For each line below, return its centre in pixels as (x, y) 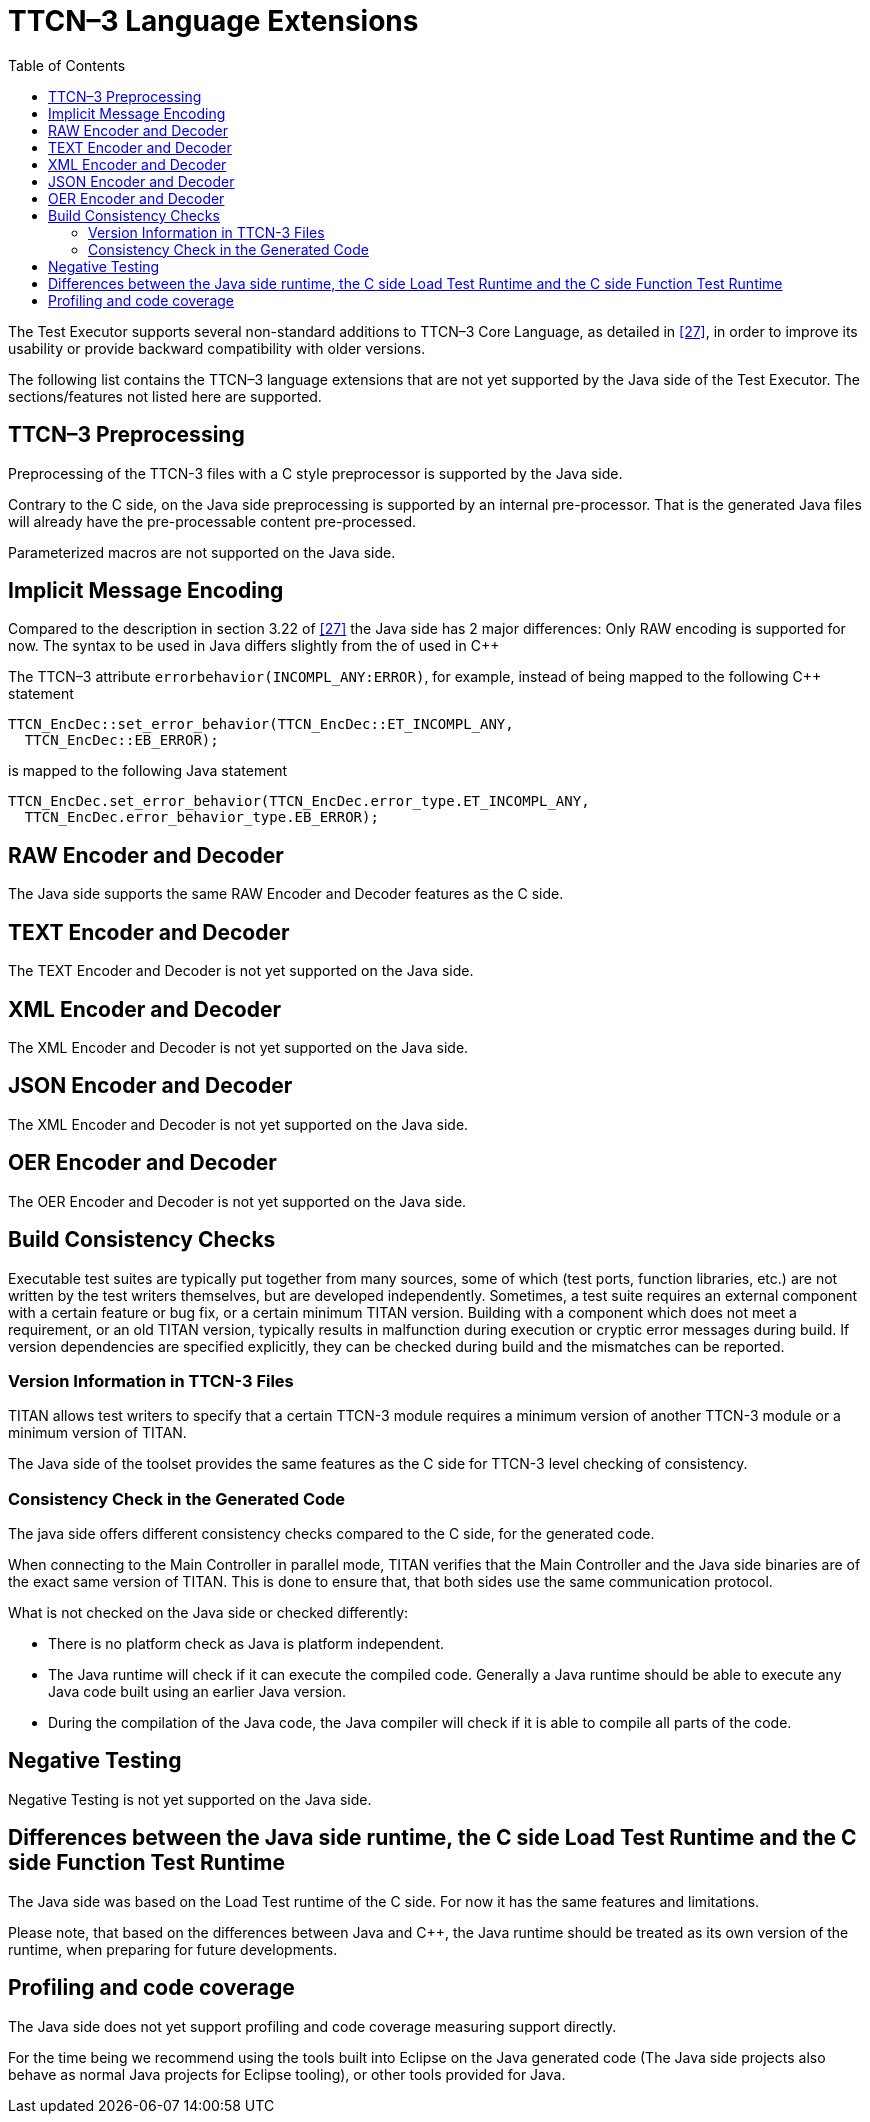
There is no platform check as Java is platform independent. (246, 1643)
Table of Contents (67, 65)
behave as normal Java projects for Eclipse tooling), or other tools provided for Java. (287, 2074)
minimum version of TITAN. (97, 1433)
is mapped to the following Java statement (148, 771)
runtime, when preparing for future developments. (173, 1949)
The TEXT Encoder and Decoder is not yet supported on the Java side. (241, 971)
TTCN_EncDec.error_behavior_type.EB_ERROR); (201, 817)
